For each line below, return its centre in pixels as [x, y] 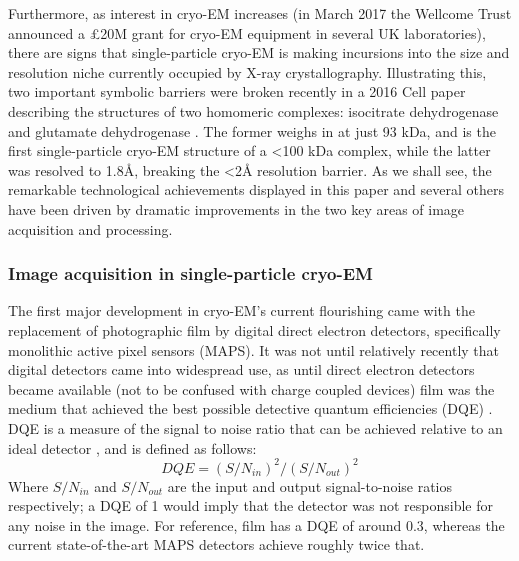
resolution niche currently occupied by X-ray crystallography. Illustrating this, [247, 71]
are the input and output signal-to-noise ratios [310, 485]
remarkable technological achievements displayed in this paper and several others [256, 189]
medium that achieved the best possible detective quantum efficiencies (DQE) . [250, 408]
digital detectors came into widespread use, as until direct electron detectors [241, 369]
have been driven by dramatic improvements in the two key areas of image [236, 208]
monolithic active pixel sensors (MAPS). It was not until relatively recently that [254, 349]
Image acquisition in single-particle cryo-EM [190, 273]
